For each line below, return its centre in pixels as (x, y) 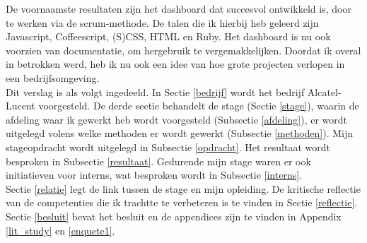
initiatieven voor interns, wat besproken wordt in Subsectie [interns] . (154, 175)
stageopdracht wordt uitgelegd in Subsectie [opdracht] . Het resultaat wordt (168, 147)
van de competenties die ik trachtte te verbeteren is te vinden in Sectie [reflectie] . (182, 202)
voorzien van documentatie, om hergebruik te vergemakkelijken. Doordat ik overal (183, 50)
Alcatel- (324, 91)
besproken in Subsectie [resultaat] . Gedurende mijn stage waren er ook (158, 161)
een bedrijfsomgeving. (53, 77)
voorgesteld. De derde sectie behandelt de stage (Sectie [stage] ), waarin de (199, 106)
